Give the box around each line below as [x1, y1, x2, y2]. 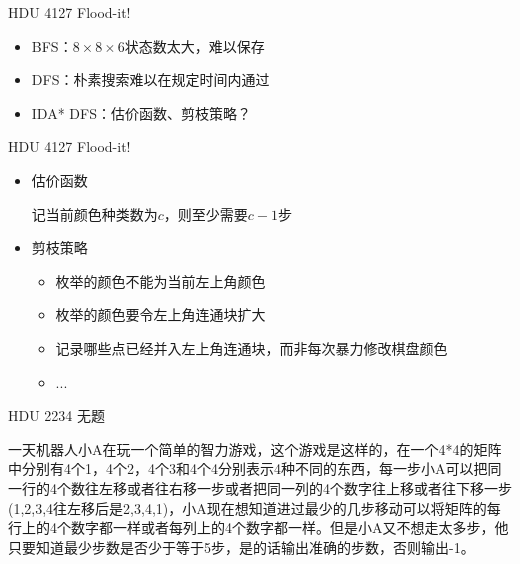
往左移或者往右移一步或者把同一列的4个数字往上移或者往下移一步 [84, 477, 512, 498]
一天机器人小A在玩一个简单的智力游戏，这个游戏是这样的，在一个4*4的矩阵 [8, 438, 502, 459]
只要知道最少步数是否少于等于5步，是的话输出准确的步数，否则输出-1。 [8, 536, 475, 557]
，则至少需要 [163, 203, 248, 224]
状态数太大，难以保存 [124, 35, 265, 56]
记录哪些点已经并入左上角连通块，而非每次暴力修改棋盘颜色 [55, 337, 448, 358]
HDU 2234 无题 [8, 405, 106, 426]
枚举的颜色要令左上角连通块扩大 [55, 304, 266, 325]
